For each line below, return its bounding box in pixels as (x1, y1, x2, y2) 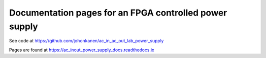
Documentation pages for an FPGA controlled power (9, 7, 228, 18)
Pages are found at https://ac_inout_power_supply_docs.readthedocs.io (9, 47, 155, 53)
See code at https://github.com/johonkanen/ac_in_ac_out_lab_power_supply (9, 38, 164, 44)
